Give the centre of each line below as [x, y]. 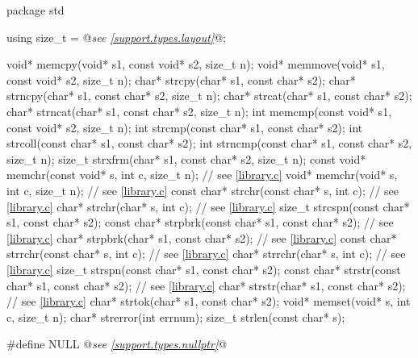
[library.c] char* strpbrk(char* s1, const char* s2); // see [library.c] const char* [202, 237]
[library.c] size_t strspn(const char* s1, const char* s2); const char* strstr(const [204, 269]
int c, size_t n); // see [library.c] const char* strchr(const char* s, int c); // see [203, 190]
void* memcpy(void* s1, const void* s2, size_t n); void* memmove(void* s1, [196, 64]
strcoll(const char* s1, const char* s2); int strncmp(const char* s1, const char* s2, [209, 143]
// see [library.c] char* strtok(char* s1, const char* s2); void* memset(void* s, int [209, 301]
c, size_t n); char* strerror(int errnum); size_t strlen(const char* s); [176, 316]
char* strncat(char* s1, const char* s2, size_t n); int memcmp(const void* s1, [199, 111]
